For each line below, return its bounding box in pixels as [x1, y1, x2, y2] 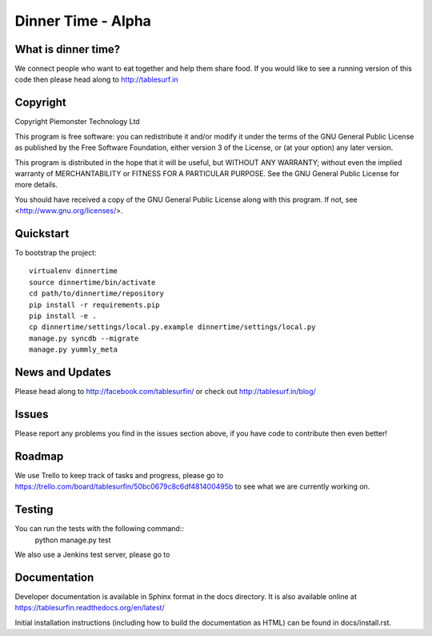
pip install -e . [29, 311, 97, 320]
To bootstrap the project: [14, 248, 97, 257]
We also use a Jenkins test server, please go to [14, 549, 170, 559]
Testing [14, 503, 54, 517]
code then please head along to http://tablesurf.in [14, 74, 179, 84]
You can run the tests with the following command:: [14, 524, 184, 533]
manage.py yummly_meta [29, 345, 118, 354]
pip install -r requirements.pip [29, 300, 160, 309]
